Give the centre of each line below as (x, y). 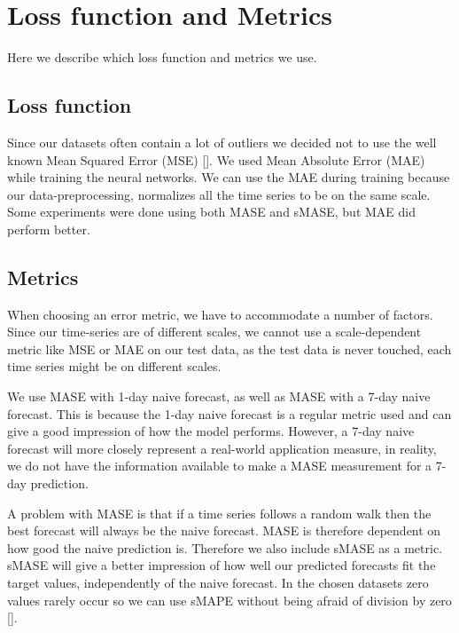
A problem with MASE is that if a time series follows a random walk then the (219, 513)
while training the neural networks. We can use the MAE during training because (229, 177)
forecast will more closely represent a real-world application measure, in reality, (222, 448)
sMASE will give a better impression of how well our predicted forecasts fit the (222, 565)
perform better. (49, 229)
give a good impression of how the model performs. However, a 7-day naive (211, 431)
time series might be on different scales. (114, 366)
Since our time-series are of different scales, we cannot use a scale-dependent (214, 332)
